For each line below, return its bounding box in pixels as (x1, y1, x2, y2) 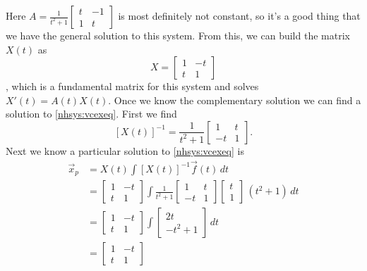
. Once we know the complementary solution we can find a (108, 92, 361, 107)
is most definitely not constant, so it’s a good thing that (118, 8, 361, 23)
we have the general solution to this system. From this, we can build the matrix (6, 28, 350, 42)
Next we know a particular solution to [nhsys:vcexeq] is (6, 143, 244, 158)
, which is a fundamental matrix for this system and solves (6, 79, 259, 94)
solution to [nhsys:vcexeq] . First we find (6, 106, 177, 121)
